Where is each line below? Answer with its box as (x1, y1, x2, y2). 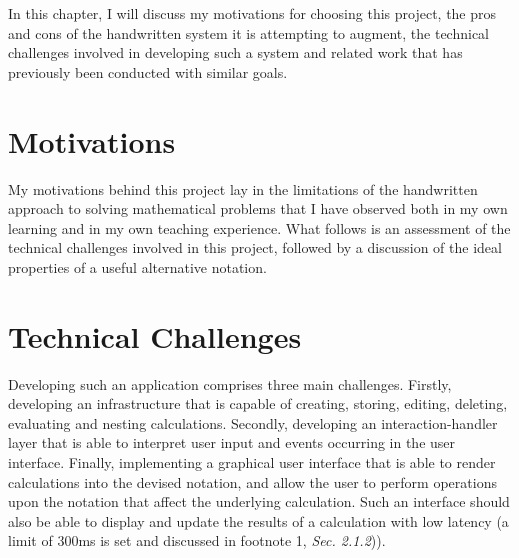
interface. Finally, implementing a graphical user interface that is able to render (8, 451, 496, 472)
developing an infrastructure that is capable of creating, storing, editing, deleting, (8, 393, 508, 414)
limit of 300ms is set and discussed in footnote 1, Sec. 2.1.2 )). (8, 530, 386, 551)
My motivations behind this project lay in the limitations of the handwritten (8, 178, 478, 199)
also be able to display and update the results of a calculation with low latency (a (8, 510, 509, 531)
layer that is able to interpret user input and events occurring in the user (8, 432, 456, 453)
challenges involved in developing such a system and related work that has (8, 42, 463, 63)
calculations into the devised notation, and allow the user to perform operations (8, 471, 497, 492)
